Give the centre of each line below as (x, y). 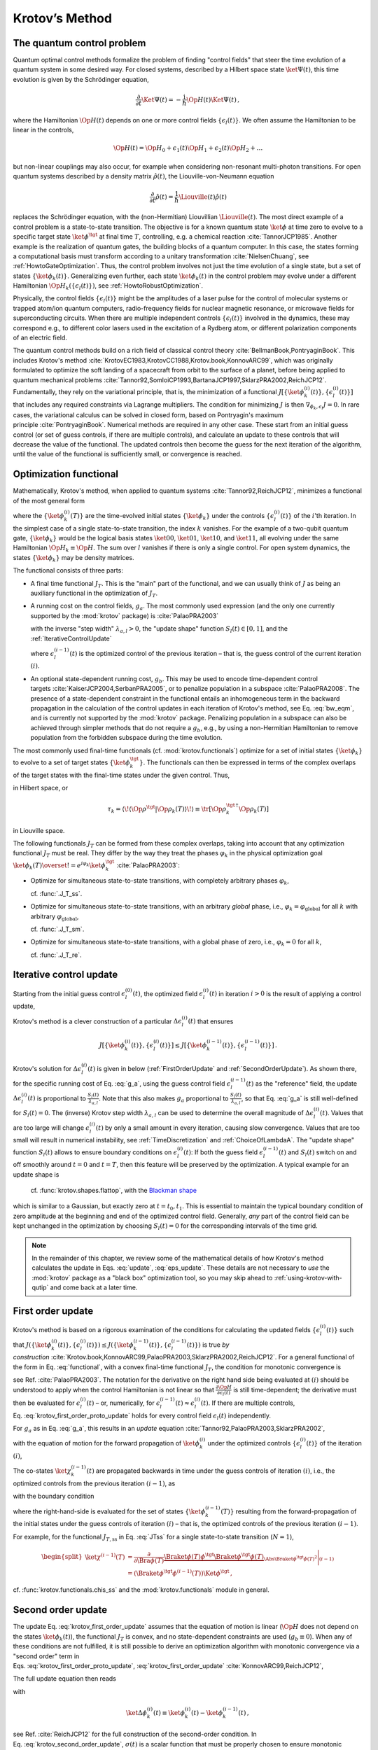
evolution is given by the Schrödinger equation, (81, 79)
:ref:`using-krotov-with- (308, 1277)
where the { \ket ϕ (38, 515)
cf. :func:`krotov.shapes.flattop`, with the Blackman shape (114, 1191)
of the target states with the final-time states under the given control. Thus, (121, 775)
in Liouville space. (39, 830)
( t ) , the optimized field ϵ (168, 993)
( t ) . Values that (341, 1112)
